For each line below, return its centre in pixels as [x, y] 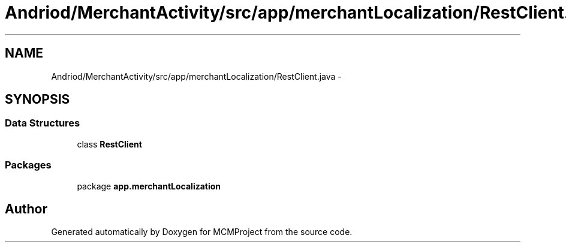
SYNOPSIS [37, 100]
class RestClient [109, 144]
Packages [28, 165]
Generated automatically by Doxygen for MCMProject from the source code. [202, 232]
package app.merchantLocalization [149, 186]
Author [26, 209]
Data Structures [43, 123]
